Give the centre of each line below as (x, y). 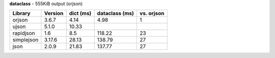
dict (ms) (80, 14)
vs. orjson (152, 14)
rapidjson (24, 33)
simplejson (25, 40)
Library (21, 14)
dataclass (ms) (116, 14)
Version (54, 14)
